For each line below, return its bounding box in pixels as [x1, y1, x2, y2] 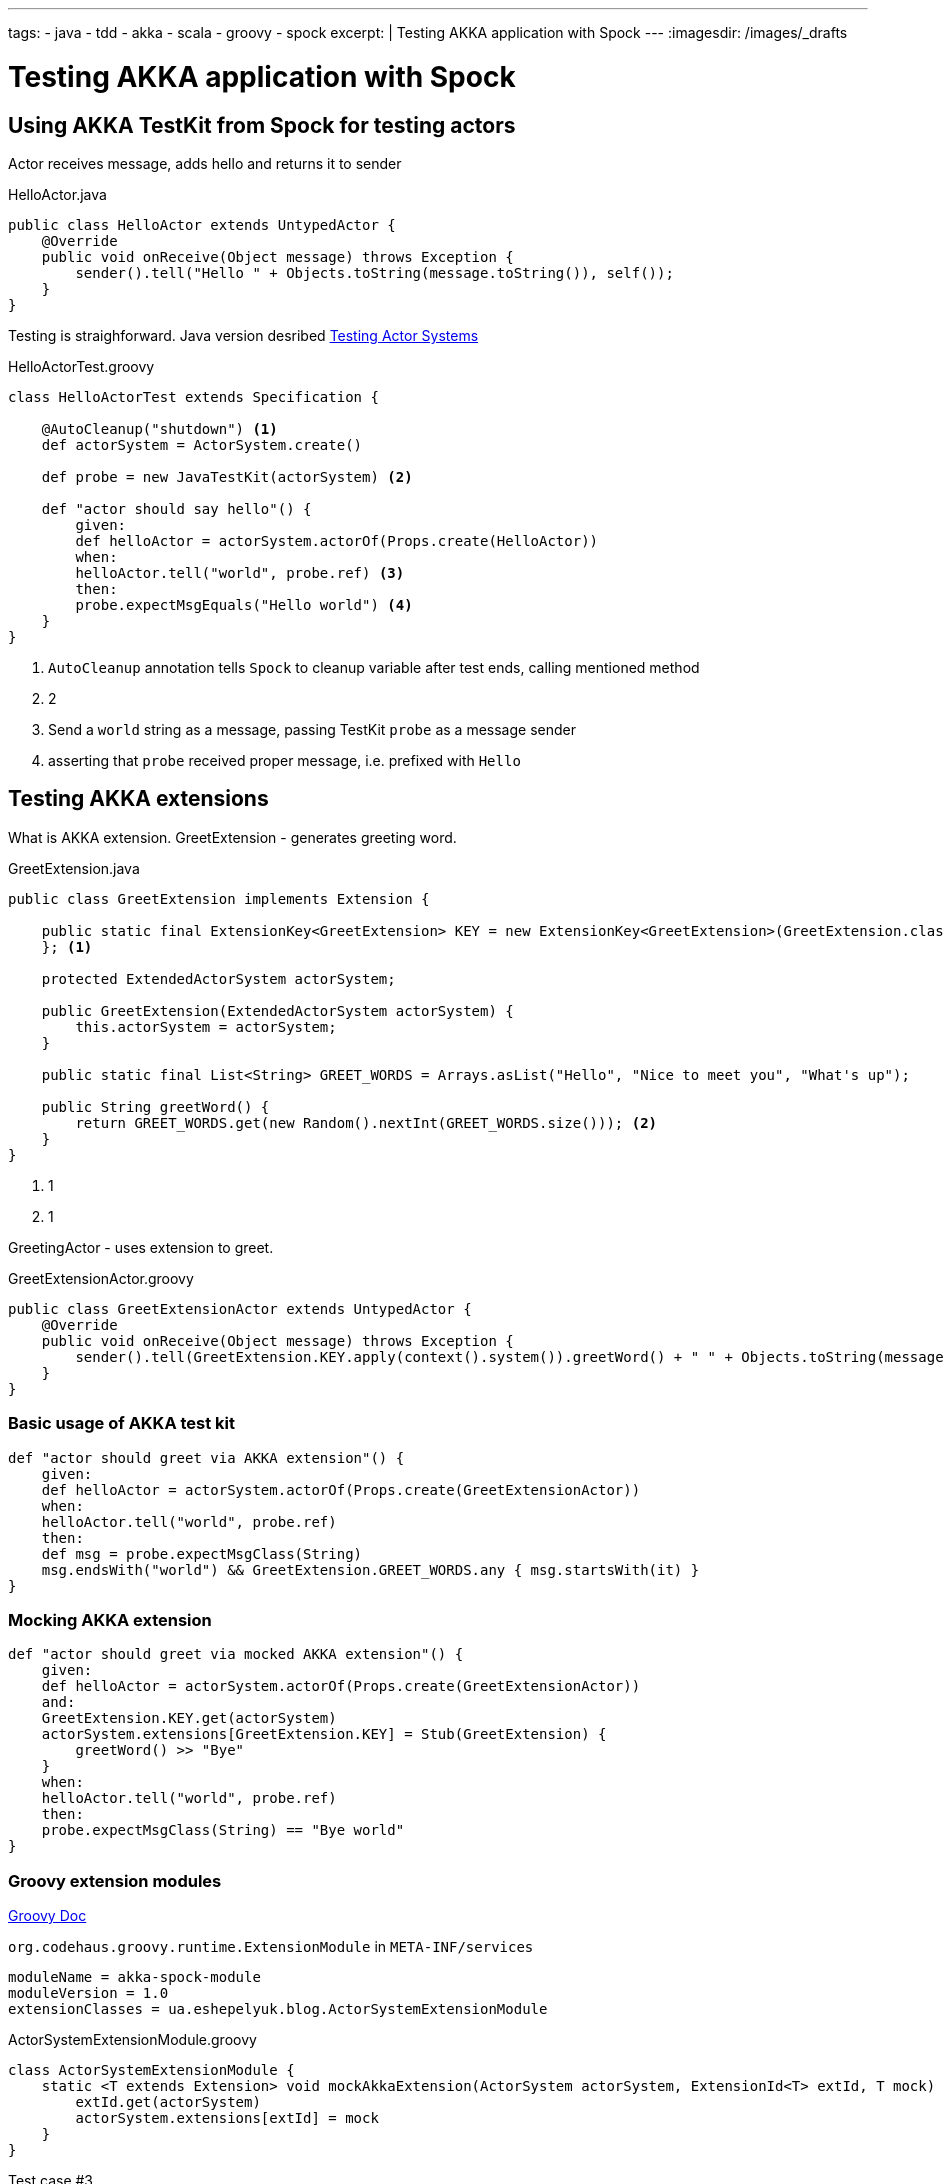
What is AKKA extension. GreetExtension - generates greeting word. [8, 828, 457, 846]
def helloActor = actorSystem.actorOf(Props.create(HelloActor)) [75, 532, 599, 549]
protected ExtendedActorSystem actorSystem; [41, 970, 396, 987]
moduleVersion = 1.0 [8, 1985, 169, 2002]
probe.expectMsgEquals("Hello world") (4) [75, 596, 413, 613]
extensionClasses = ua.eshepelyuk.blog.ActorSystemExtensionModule [8, 2001, 548, 2018]
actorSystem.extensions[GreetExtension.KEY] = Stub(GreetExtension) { [41, 1726, 607, 1743]
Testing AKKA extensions [8, 786, 269, 812]
